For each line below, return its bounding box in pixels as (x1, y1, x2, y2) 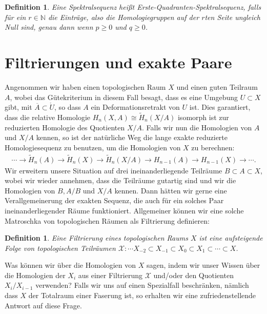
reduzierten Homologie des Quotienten (5, 122, 125, 132)
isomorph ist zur (177, 111, 229, 122)
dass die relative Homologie (5, 111, 91, 122)
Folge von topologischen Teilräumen (5, 242, 116, 253)
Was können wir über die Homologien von (5, 260, 136, 270)
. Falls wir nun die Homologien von (142, 122, 252, 132)
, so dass (54, 102, 81, 112)
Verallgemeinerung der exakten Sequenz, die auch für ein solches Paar (5, 195, 224, 206)
